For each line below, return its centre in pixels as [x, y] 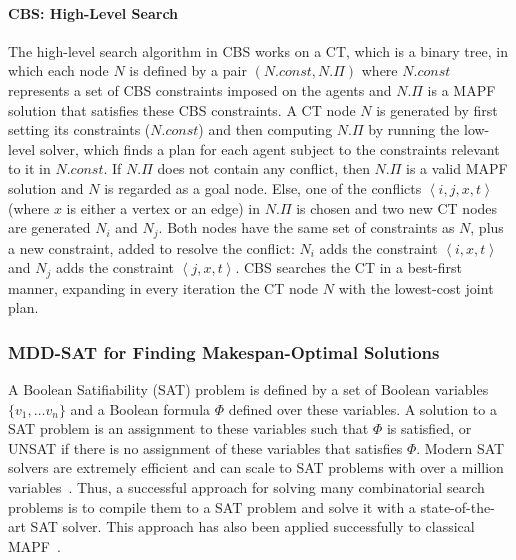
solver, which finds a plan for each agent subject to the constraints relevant [269, 148]
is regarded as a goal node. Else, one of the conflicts [263, 187]
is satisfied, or [429, 428]
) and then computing [265, 129]
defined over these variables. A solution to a [362, 408]
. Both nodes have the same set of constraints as [306, 227]
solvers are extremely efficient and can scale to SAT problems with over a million [256, 467]
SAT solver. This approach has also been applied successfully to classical [252, 526]
